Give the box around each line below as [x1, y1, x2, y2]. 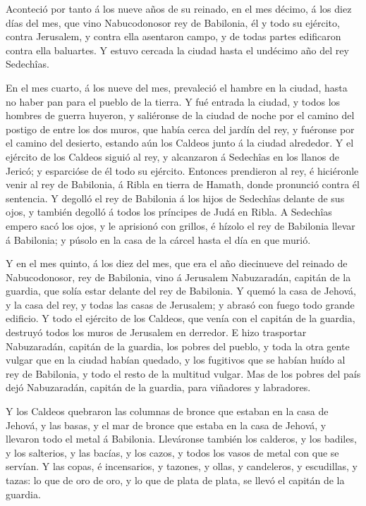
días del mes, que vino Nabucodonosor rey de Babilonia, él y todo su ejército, [6, 15, 340, 30]
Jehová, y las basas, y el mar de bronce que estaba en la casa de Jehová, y [6, 417, 327, 432]
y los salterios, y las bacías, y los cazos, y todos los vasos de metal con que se [6, 445, 339, 459]
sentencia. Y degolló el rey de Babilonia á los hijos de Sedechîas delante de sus [6, 190, 345, 205]
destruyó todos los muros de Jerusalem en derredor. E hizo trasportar [6, 325, 307, 340]
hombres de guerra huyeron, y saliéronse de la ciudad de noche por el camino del [6, 108, 355, 123]
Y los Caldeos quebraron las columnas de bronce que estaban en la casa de [6, 404, 329, 419]
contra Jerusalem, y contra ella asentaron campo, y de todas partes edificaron [6, 29, 341, 44]
